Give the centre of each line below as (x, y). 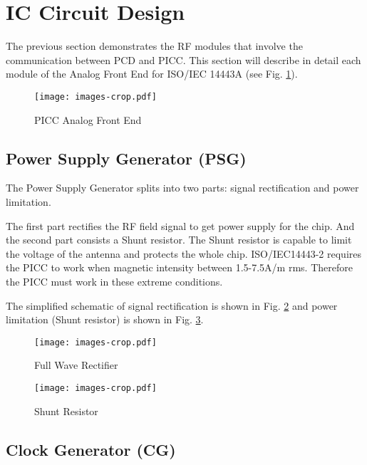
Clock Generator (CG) (91, 449)
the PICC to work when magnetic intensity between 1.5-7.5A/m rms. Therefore (179, 267)
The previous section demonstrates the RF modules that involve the (154, 46)
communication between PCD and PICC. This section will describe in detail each (183, 59)
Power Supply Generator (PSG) (126, 158)
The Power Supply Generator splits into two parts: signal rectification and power (182, 188)
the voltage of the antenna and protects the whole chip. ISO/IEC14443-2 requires (184, 253)
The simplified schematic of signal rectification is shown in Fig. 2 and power (172, 305)
